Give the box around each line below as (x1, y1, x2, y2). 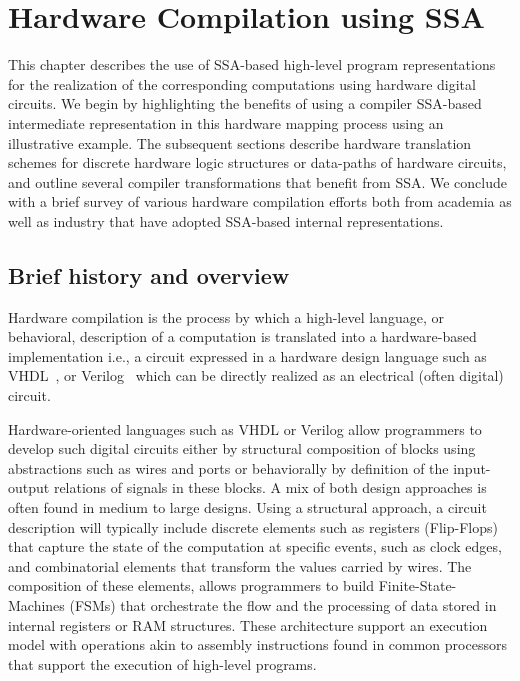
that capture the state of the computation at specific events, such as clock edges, (8, 536, 502, 557)
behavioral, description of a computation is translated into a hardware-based (8, 326, 477, 347)
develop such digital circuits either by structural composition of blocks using (8, 438, 476, 459)
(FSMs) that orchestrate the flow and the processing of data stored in (69, 594, 497, 615)
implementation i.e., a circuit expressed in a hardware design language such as (8, 345, 487, 366)
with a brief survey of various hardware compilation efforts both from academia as (8, 191, 512, 212)
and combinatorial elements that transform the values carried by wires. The (8, 555, 472, 576)
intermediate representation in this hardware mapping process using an (8, 112, 444, 133)
